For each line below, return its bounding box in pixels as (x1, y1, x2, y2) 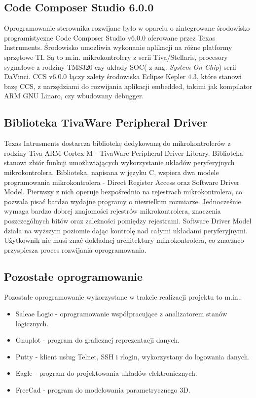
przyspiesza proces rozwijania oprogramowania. (4, 244, 146, 255)
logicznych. (15, 318, 49, 328)
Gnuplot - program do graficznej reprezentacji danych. (15, 335, 180, 345)
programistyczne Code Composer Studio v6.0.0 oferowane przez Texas (4, 32, 216, 43)
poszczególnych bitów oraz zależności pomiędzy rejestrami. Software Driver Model (4, 215, 252, 225)
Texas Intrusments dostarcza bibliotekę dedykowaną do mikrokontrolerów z (4, 138, 231, 148)
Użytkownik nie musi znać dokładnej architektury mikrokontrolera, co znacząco (4, 235, 244, 245)
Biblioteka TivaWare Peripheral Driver (4, 115, 208, 130)
